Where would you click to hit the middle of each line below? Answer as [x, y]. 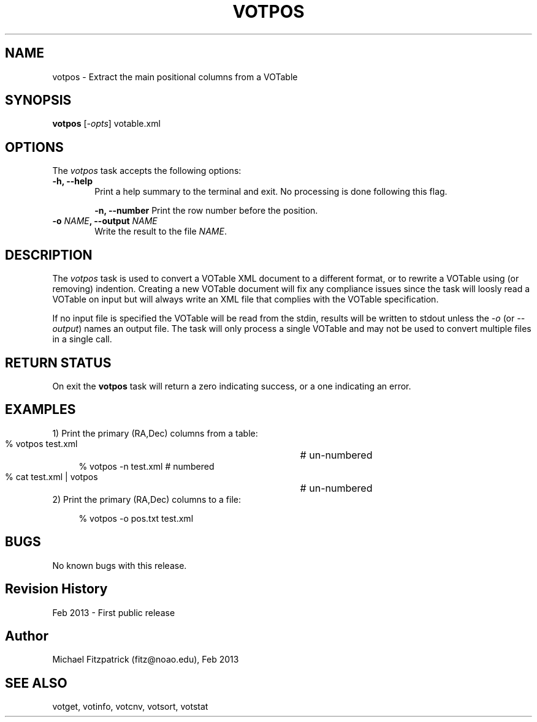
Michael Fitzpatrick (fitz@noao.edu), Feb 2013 [146, 660]
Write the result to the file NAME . [161, 231]
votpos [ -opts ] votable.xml [106, 124]
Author [27, 636]
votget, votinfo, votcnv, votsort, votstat [130, 707]
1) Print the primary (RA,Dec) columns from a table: [155, 433]
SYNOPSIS [38, 100]
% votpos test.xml [41, 443]
